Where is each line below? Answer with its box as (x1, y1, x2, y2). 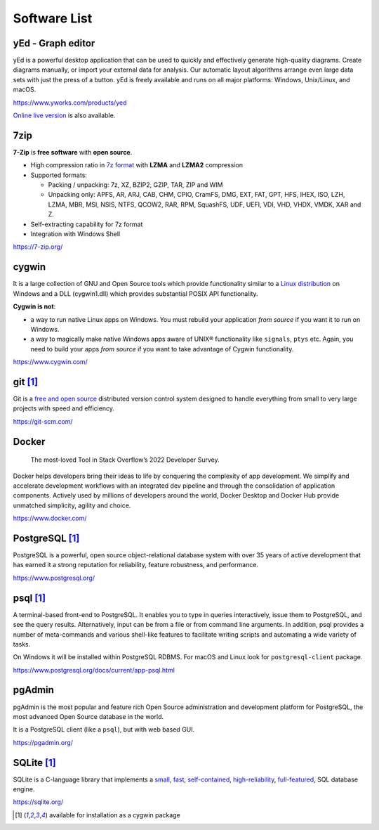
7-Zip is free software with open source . (13, 148, 133, 156)
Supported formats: (30, 171, 88, 179)
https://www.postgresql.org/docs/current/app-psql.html (13, 666, 175, 674)
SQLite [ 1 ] (13, 756, 56, 769)
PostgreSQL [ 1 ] (13, 532, 80, 544)
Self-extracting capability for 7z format (30, 220, 143, 228)
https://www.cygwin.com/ (13, 358, 88, 366)
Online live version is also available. (13, 111, 116, 119)
